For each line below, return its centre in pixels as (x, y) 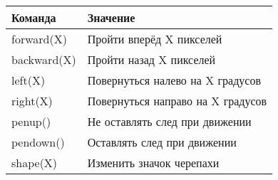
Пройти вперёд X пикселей (155, 39)
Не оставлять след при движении (169, 121)
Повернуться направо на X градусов (177, 101)
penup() (31, 121)
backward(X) (44, 59)
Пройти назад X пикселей (151, 59)
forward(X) (39, 39)
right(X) (32, 101)
